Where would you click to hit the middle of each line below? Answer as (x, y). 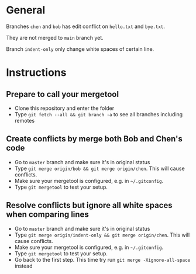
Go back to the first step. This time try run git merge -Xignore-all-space (102, 259)
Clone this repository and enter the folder (64, 108)
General (26, 10)
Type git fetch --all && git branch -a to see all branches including (99, 114)
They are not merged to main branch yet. (55, 37)
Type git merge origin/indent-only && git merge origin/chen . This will (102, 235)
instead (24, 266)
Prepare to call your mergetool (62, 94)
